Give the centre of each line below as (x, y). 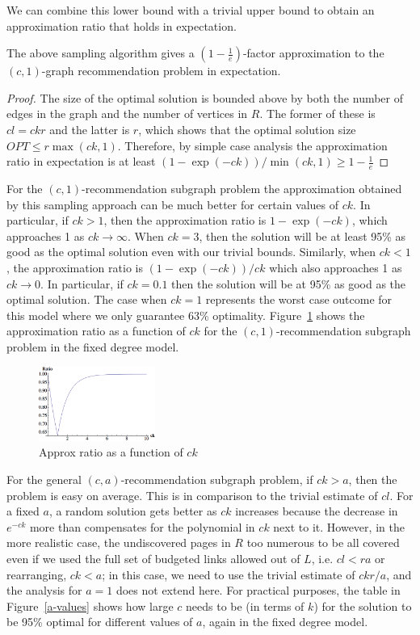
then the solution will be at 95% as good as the (289, 283)
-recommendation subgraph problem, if (217, 479)
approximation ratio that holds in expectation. (122, 25)
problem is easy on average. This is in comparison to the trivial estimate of (192, 495)
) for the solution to (363, 606)
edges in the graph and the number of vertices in (127, 114)
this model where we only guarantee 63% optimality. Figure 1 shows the (186, 315)
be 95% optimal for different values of (100, 622)
